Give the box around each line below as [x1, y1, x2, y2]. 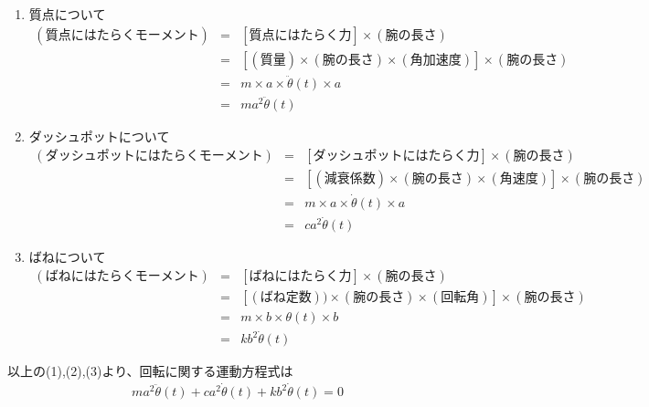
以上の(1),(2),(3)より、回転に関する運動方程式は [7, 361, 293, 381]
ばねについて [28, 247, 106, 266]
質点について [28, 5, 106, 23]
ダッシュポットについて [28, 127, 170, 146]
